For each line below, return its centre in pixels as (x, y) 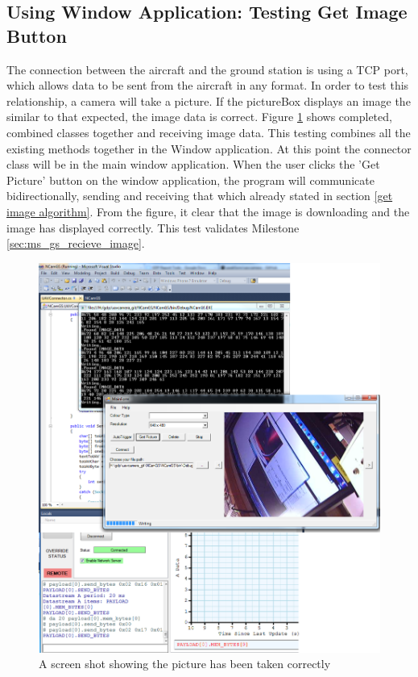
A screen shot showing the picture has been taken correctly (185, 664)
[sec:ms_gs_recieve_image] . (76, 243)
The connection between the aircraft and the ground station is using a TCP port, (207, 69)
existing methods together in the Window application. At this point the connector (209, 148)
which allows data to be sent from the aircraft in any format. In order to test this (208, 85)
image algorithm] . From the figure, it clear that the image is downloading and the (208, 211)
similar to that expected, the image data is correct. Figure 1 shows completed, (199, 117)
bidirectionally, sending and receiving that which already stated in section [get (200, 196)
